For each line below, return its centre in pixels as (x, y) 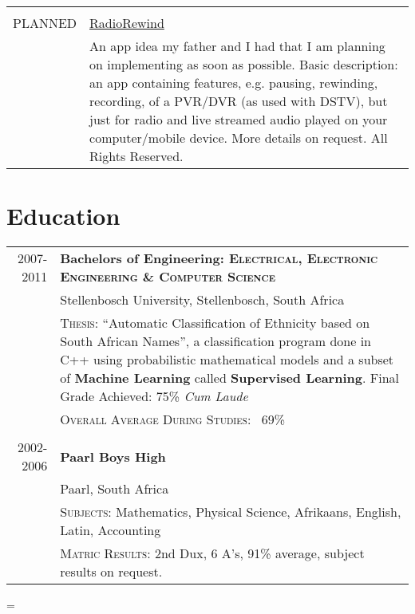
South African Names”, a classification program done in (215, 341)
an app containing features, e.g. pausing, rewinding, (234, 83)
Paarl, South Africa (115, 489)
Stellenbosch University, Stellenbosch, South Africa (202, 300)
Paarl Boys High (113, 456)
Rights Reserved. (136, 156)
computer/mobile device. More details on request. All (239, 138)
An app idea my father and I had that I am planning (237, 46)
